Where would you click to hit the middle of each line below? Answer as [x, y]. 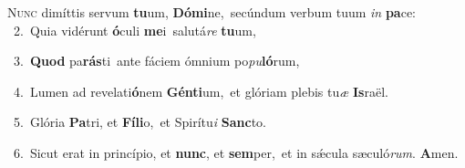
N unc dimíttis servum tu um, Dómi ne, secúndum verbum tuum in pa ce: [212, 12]
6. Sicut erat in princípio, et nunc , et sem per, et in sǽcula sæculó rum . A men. [236, 152]
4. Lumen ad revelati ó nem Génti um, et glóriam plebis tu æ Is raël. [201, 91]
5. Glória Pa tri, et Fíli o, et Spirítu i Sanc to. [139, 122]
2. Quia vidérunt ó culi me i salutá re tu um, [134, 30]
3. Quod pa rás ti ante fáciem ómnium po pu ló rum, [156, 61]
